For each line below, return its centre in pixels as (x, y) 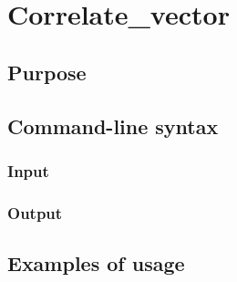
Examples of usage (96, 263)
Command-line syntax (113, 125)
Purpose (47, 72)
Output (35, 212)
